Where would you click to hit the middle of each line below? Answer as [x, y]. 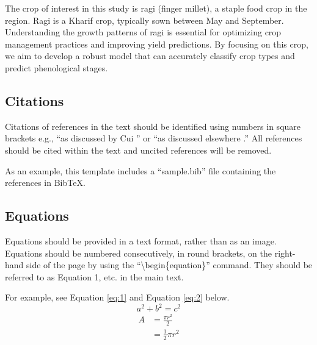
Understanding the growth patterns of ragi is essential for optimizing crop [143, 32]
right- [285, 253]
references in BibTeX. [45, 183]
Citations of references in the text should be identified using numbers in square [153, 126]
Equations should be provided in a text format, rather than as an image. [141, 240]
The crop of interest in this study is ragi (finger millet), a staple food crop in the [156, 8]
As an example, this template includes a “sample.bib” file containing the [140, 170]
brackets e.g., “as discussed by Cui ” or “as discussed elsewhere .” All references [154, 138]
